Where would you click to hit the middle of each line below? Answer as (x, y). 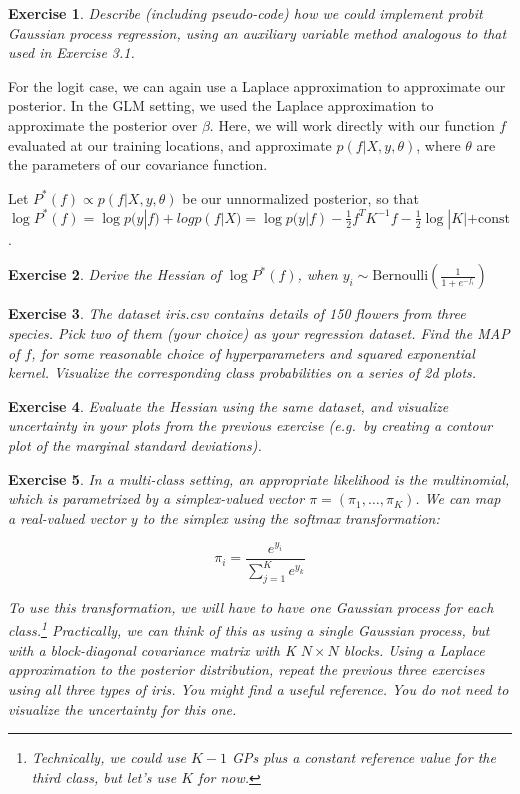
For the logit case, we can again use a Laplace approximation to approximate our (257, 85)
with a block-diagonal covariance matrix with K (152, 649)
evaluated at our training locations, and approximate (170, 144)
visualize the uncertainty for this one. (122, 708)
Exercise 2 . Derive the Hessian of (114, 274)
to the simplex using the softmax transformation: (291, 517)
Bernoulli (400, 276)
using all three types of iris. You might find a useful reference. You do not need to (258, 689)
